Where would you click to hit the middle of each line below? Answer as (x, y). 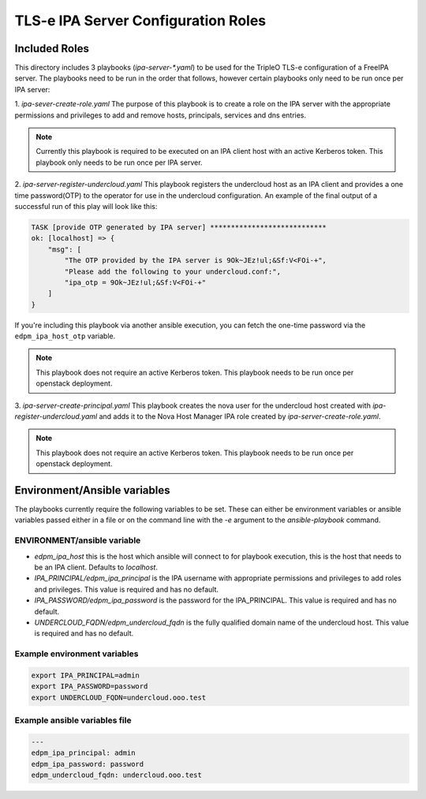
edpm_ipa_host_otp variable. (65, 336)
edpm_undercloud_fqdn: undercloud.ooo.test (117, 775)
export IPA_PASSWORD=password (90, 687)
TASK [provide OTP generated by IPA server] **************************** (179, 227)
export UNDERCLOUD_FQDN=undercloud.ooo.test (119, 697)
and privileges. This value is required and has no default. (127, 589)
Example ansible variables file (73, 720)
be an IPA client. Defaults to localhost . (96, 567)
